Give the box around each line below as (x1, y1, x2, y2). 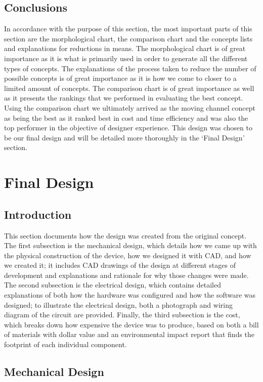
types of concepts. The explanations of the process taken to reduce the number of (4, 63, 256, 73)
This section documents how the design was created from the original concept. (4, 230, 247, 241)
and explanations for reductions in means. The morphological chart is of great (4, 43, 246, 54)
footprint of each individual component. (4, 339, 127, 350)
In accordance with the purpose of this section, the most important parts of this (4, 23, 252, 34)
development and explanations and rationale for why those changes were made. (4, 269, 249, 280)
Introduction (4, 206, 72, 222)
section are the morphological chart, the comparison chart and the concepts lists (4, 33, 253, 43)
